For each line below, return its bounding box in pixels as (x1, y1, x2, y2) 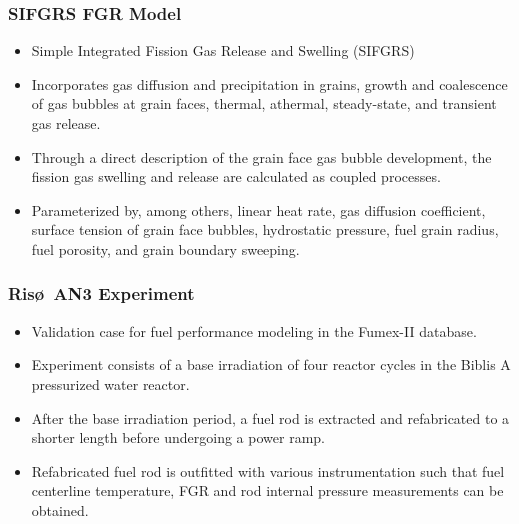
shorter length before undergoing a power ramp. (31, 427, 325, 448)
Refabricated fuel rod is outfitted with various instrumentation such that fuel (31, 460, 505, 481)
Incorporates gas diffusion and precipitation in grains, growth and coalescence (31, 73, 508, 94)
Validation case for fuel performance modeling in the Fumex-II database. (31, 320, 477, 341)
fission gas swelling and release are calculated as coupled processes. (31, 166, 441, 187)
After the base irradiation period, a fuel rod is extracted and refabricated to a (31, 407, 510, 428)
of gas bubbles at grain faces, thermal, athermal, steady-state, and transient (31, 93, 497, 114)
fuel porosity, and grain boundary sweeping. (31, 238, 300, 259)
